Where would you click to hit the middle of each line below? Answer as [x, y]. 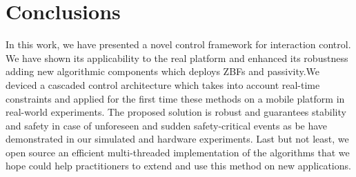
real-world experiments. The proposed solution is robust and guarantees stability [176, 112]
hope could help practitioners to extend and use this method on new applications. [178, 166]
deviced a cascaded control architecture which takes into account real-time [163, 84]
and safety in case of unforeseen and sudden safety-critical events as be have [167, 125]
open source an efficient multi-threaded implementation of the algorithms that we [178, 152]
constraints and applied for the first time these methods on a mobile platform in [175, 98]
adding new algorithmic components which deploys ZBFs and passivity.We [163, 71]
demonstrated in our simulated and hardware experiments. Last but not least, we [177, 139]
